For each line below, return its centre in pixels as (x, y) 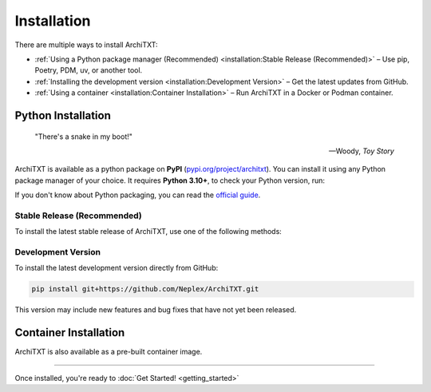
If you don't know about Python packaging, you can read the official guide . (138, 195)
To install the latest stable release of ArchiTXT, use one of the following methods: (148, 232)
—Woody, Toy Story (361, 151)
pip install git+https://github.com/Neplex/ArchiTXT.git (145, 289)
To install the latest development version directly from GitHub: (117, 268)
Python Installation (63, 115)
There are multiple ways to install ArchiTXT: (87, 45)
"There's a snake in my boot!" (84, 137)
